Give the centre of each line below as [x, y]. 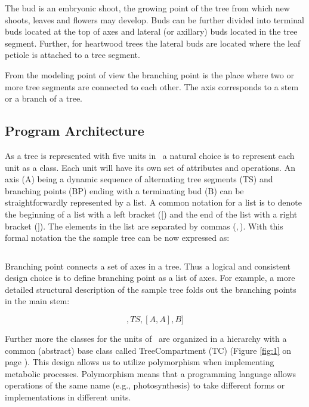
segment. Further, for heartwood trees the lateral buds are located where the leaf [153, 43]
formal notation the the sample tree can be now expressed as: [117, 238]
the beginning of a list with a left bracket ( [83, 214]
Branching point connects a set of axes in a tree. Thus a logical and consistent [148, 266]
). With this [261, 226]
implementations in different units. [68, 397]
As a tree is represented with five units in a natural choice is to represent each [150, 155]
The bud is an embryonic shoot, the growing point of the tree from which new [147, 8]
